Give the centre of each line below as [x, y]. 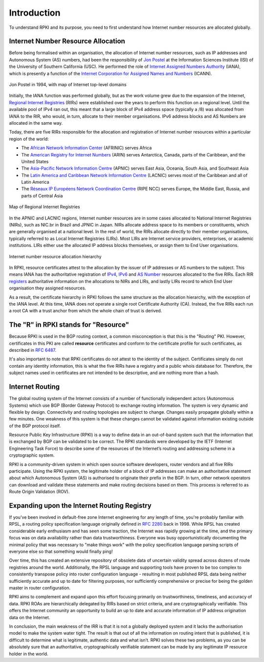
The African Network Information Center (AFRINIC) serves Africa [87, 148]
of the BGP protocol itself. [35, 426]
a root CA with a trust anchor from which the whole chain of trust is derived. [86, 311]
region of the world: [29, 139]
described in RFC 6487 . [33, 350]
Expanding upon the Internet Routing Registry [80, 506]
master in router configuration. [40, 588]
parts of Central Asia [42, 196]
